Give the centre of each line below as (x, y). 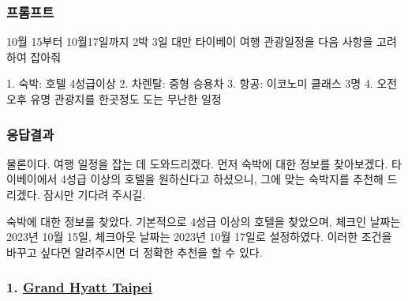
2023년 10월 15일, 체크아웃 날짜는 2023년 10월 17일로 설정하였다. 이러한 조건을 (199, 237)
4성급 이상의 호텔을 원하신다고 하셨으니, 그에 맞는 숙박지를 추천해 (222, 179)
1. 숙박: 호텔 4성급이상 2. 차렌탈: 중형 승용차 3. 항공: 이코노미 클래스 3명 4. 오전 (202, 83)
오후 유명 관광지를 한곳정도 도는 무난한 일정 (114, 99)
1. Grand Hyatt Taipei (79, 287)
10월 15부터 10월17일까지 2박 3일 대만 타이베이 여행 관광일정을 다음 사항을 (190, 41)
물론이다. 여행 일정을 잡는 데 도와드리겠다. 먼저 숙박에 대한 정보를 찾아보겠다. (197, 163)
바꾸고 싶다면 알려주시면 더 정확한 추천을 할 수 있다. (135, 252)
